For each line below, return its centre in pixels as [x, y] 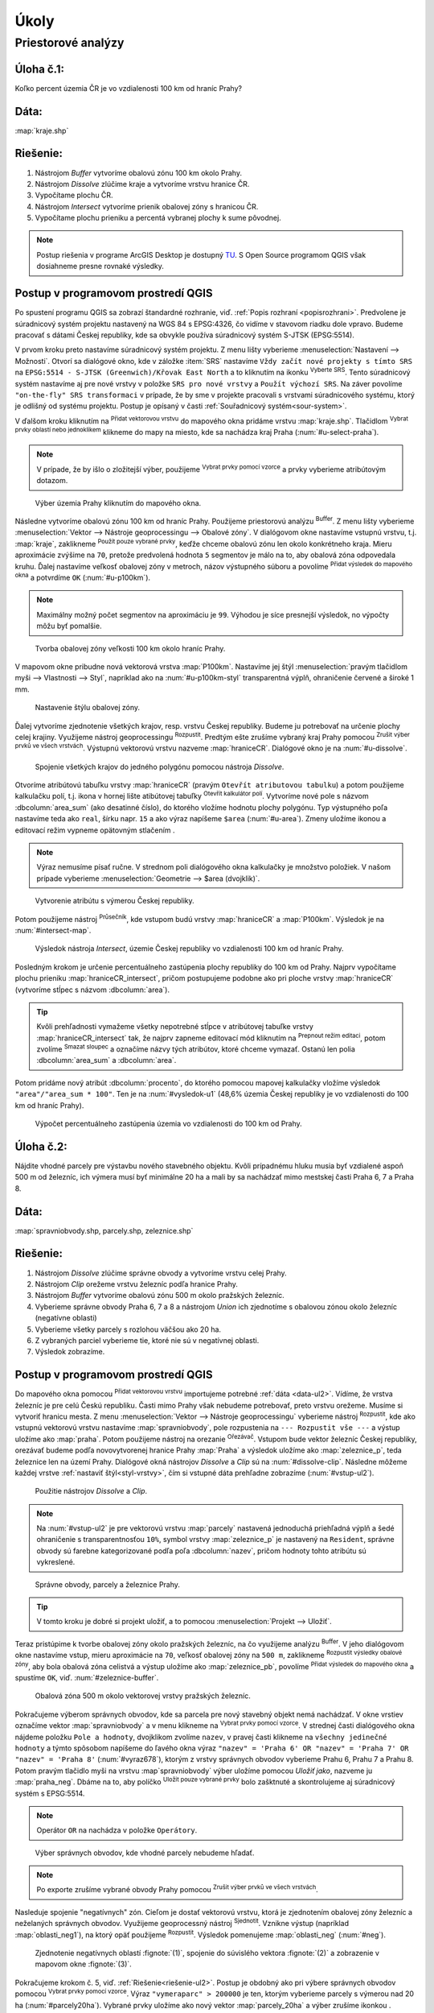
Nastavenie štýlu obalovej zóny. [88, 708]
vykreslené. [56, 1562]
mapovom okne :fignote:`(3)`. [83, 1964]
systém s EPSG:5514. [50, 1793]
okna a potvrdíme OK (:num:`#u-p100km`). [83, 577]
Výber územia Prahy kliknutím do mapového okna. [118, 502]
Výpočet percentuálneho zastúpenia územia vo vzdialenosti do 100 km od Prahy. [169, 1124]
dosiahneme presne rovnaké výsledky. [100, 267]
